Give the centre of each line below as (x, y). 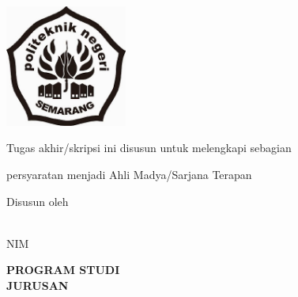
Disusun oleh (38, 201)
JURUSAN (38, 285)
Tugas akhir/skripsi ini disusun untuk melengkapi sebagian (149, 148)
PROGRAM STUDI (63, 270)
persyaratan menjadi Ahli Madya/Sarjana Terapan (129, 174)
